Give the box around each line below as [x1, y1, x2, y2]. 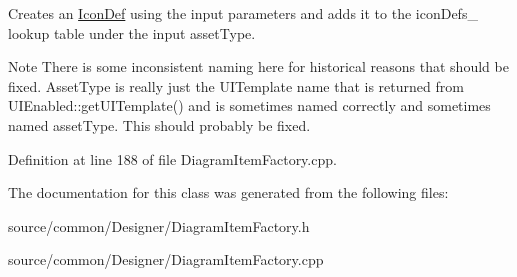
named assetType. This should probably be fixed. [8, 114, 311, 135]
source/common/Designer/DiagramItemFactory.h [8, 215, 310, 236]
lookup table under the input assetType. [8, 22, 256, 43]
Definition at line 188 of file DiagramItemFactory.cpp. [8, 148, 337, 169]
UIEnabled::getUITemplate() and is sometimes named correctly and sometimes [8, 95, 491, 116]
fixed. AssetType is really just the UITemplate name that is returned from [8, 75, 464, 96]
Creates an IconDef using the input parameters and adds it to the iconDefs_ [8, 3, 478, 23]
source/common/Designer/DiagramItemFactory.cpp [8, 249, 324, 270]
